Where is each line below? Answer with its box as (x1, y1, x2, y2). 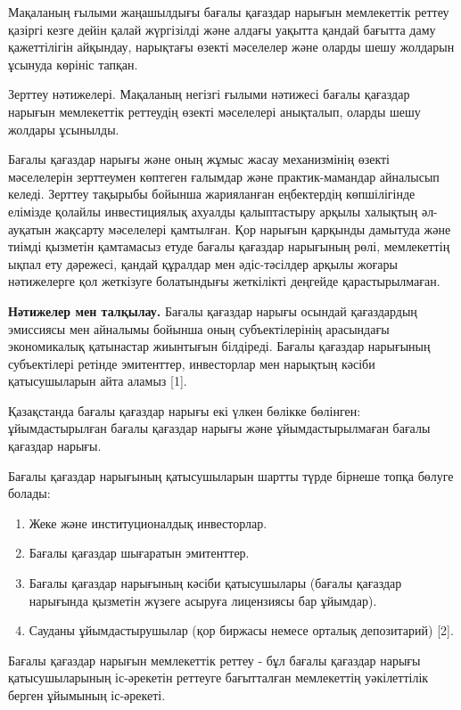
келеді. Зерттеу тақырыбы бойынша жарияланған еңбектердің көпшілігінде (8, 184, 416, 203)
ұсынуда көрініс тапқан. (8, 54, 138, 73)
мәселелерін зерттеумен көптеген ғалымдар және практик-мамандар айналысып (8, 167, 440, 185)
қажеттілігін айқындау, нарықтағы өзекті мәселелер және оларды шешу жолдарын (8, 37, 455, 56)
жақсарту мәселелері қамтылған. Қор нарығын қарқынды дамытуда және (54, 219, 451, 238)
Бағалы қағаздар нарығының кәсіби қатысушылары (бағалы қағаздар (29, 574, 402, 592)
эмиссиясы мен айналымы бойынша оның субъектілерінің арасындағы (8, 319, 390, 338)
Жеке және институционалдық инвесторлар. (29, 513, 268, 532)
